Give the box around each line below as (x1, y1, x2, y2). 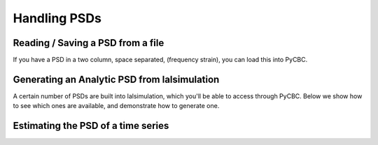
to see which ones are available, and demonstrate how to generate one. (13, 102, 220, 110)
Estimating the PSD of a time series (13, 120, 169, 132)
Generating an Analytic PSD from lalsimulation (13, 73, 220, 85)
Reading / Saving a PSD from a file (13, 37, 164, 49)
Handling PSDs (13, 10, 101, 26)
